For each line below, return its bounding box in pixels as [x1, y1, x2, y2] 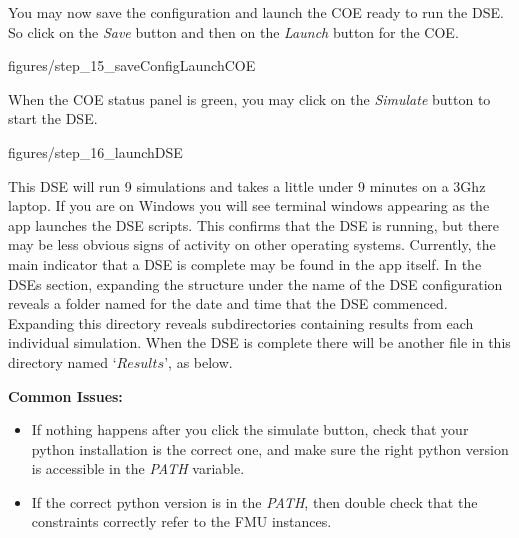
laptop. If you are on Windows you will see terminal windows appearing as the [8, 195, 490, 216]
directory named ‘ [8, 351, 117, 372]
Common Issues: [8, 385, 123, 406]
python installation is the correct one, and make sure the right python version [31, 438, 509, 459]
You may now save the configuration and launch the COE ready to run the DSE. [8, 2, 504, 22]
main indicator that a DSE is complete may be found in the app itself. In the [8, 253, 482, 274]
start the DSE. [8, 108, 98, 129]
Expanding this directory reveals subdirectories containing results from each [8, 312, 474, 333]
